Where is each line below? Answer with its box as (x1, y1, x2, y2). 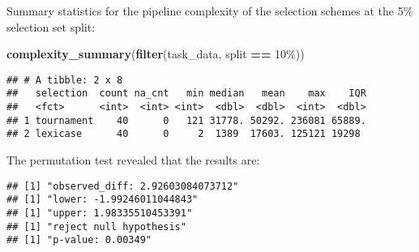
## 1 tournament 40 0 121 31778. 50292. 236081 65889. (6, 114, 366, 126)
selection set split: (6, 18, 96, 35)
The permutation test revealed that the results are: (6, 152, 260, 169)
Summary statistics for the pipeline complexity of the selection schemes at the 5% (6, 2, 413, 19)
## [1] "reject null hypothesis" (6, 220, 186, 233)
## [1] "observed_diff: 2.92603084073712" (6, 180, 239, 192)
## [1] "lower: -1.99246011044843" (6, 194, 199, 206)
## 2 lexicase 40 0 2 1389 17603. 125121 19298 (6, 128, 361, 140)
